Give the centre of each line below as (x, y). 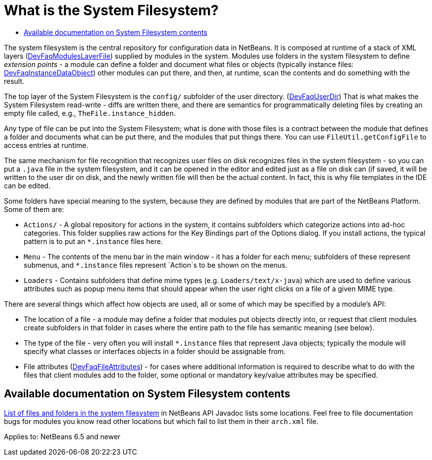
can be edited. (27, 185)
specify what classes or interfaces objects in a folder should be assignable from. (155, 351)
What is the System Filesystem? (111, 10)
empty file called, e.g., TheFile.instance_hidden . (90, 113)
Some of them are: (34, 209)
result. (14, 81)
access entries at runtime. (46, 145)
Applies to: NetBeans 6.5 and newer (62, 436)
